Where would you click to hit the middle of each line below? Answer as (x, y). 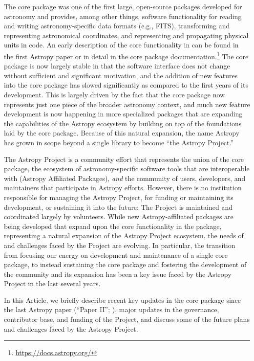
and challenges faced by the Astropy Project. (71, 328)
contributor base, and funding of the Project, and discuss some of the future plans (127, 319)
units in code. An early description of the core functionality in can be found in (121, 45)
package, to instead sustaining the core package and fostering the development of (125, 264)
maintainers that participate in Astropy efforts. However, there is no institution (123, 188)
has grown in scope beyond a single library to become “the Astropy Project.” (119, 142)
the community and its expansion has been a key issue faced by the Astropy (118, 274)
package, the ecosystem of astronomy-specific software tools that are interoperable (127, 169)
